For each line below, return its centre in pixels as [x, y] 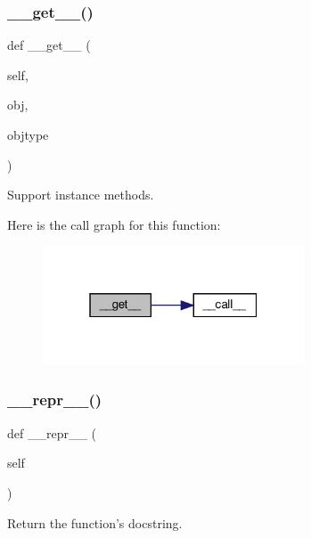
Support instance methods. [81, 195]
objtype [28, 134]
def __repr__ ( [52, 432]
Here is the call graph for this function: [114, 224]
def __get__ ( [49, 45]
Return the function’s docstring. [95, 522]
